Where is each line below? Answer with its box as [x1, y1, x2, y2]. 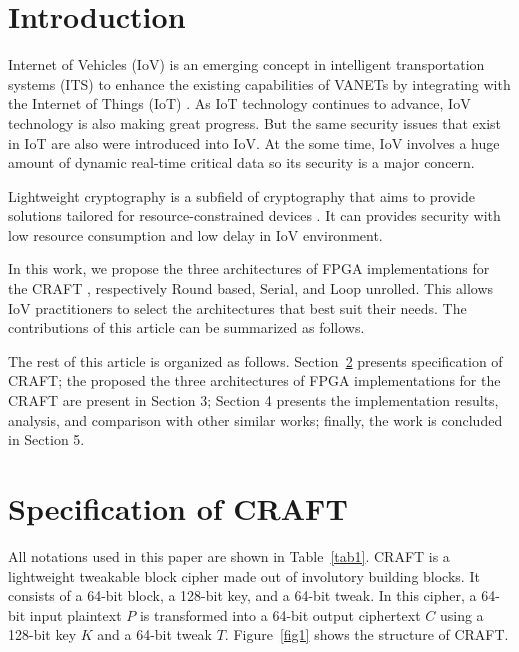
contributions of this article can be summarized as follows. [8, 317, 365, 338]
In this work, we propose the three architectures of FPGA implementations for [8, 258, 490, 279]
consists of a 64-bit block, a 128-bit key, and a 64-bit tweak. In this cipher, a [8, 585, 477, 606]
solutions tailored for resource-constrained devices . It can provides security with [8, 205, 501, 226]
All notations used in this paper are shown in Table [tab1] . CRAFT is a [8, 545, 450, 566]
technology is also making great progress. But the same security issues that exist [8, 112, 501, 133]
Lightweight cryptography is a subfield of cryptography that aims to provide [8, 185, 475, 206]
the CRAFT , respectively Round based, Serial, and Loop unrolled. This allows [8, 278, 494, 299]
